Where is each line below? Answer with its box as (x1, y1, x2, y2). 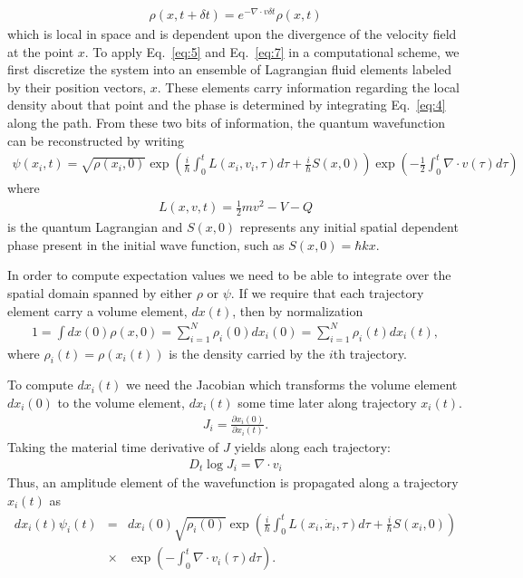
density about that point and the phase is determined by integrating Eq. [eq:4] (7, 95, 446, 114)
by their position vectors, (7, 77, 147, 96)
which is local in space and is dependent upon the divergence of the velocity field (7, 24, 457, 43)
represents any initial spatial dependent (239, 217, 459, 236)
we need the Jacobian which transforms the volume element (126, 375, 458, 394)
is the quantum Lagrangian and (7, 217, 183, 236)
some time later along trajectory (237, 392, 417, 411)
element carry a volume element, (7, 301, 188, 320)
